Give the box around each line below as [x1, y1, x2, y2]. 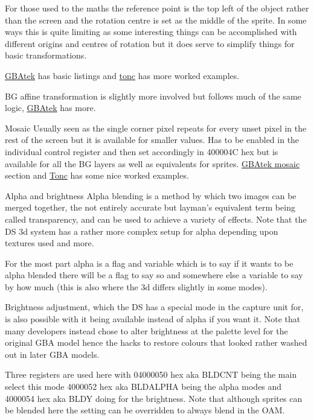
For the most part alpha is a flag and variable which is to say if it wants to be [5, 256, 293, 269]
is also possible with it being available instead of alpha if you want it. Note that [5, 313, 301, 325]
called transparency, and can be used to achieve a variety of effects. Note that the [5, 212, 307, 225]
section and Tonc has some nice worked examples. [5, 169, 189, 182]
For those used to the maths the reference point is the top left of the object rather [5, 2, 309, 14]
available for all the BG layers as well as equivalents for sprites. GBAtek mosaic [5, 157, 300, 170]
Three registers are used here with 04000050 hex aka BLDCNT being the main [5, 368, 297, 381]
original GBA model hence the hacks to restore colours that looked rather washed [5, 336, 307, 349]
